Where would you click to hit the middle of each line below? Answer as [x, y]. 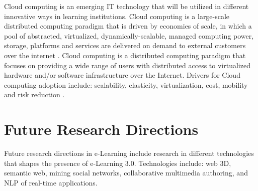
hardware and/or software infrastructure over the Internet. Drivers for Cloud [122, 75]
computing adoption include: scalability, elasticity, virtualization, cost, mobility [126, 84]
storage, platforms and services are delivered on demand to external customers [125, 45]
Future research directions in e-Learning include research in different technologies [129, 153]
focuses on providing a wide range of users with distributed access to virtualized [127, 65]
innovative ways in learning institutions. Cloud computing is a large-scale [117, 16]
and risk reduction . [34, 94]
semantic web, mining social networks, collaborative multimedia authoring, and [126, 173]
